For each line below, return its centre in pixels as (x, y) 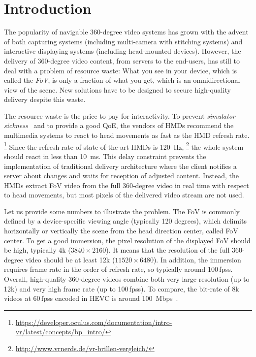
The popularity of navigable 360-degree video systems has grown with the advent (126, 32)
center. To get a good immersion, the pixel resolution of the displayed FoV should (127, 240)
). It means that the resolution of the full (168, 250)
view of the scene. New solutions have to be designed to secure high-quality (117, 89)
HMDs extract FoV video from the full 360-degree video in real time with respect (127, 185)
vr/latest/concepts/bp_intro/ (60, 332)
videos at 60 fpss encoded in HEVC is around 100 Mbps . (91, 298)
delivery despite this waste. (45, 99)
